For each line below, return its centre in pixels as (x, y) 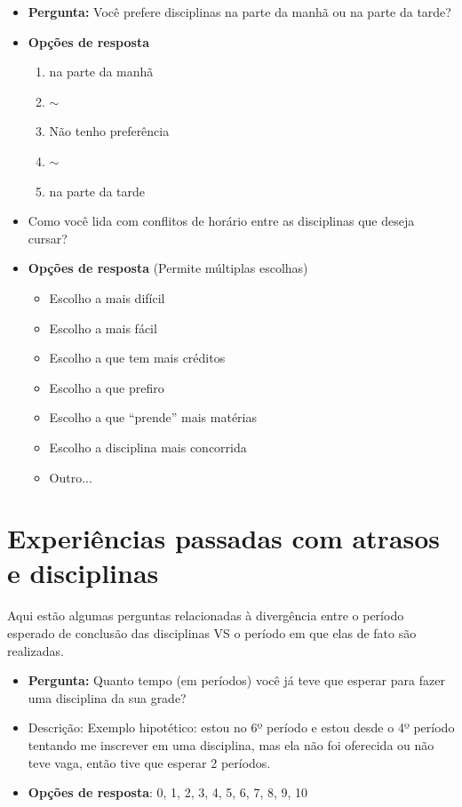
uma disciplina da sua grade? (107, 697)
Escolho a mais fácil (103, 328)
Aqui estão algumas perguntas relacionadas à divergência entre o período (206, 615)
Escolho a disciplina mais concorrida (148, 447)
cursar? (48, 238)
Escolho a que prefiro (107, 387)
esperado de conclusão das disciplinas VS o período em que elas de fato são (212, 633)
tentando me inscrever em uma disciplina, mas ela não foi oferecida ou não (231, 744)
